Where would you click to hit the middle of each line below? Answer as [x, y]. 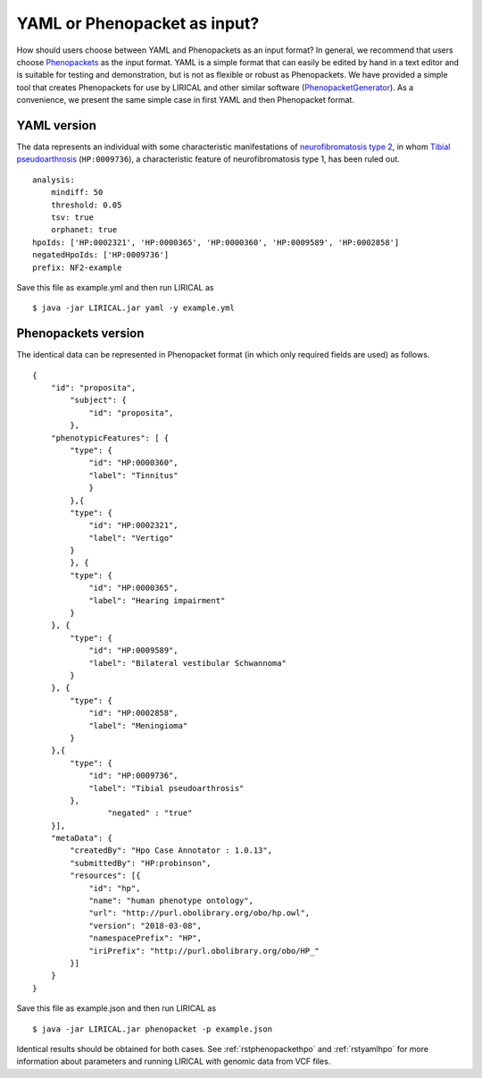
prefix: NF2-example [77, 267]
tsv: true [72, 217]
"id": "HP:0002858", [133, 713]
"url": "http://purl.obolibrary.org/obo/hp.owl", [199, 913]
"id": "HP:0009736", [133, 776]
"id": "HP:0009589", [133, 651]
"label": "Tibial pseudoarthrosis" [166, 788]
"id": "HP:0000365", [133, 588]
